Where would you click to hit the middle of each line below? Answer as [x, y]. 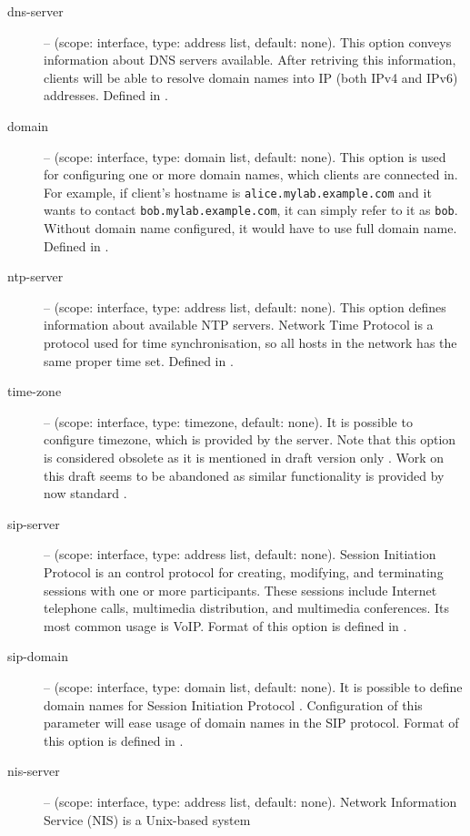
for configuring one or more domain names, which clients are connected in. [251, 174]
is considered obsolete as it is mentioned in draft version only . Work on [244, 457]
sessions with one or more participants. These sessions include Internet [240, 590]
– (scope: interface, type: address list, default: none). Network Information [250, 801]
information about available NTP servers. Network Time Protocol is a [239, 325]
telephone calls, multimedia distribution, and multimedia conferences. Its [247, 608]
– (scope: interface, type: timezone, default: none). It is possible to [228, 421]
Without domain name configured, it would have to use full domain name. [250, 228]
